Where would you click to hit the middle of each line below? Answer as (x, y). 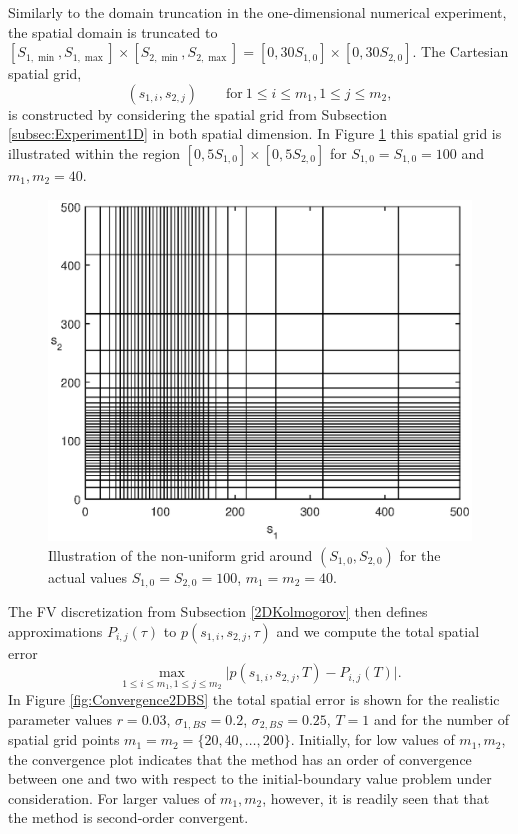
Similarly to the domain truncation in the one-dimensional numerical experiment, (257, 12)
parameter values (60, 718)
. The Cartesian (460, 51)
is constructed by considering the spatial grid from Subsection (197, 113)
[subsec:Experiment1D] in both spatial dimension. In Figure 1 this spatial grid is (255, 133)
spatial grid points (64, 739)
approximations (55, 630)
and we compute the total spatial (378, 630)
